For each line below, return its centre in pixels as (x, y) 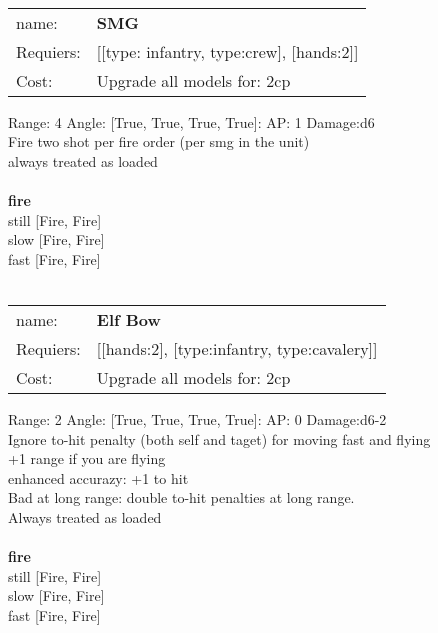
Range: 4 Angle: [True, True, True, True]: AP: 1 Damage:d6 (191, 121)
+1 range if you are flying (87, 458)
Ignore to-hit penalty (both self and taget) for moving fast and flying (219, 438)
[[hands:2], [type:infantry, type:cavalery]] (237, 348)
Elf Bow (128, 319)
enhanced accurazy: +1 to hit (98, 477)
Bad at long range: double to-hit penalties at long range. (181, 497)
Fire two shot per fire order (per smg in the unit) (159, 141)
